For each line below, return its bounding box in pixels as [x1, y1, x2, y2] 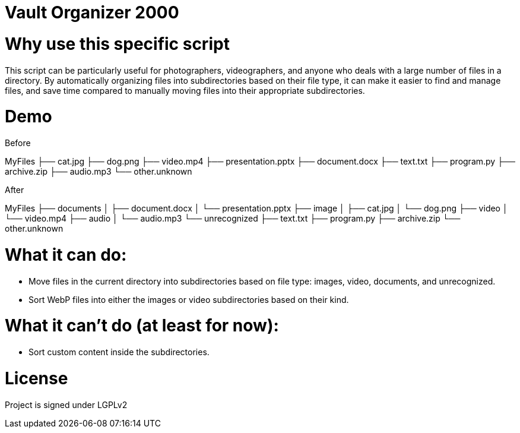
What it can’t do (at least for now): [5, 315, 279, 336]
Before [5, 138, 31, 148]
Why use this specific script [5, 33, 230, 54]
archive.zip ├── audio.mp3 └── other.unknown [5, 166, 192, 176]
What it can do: [5, 244, 127, 265]
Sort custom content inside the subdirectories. [28, 347, 210, 357]
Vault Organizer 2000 [5, 2, 179, 23]
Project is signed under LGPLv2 [5, 399, 128, 410]
